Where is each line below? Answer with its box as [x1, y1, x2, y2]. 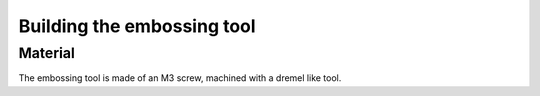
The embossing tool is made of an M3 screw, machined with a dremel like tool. [18, 72, 342, 84]
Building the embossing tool [18, 15, 256, 37]
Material [18, 44, 75, 62]
